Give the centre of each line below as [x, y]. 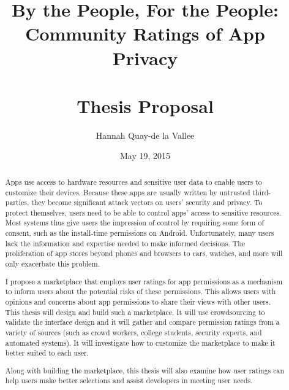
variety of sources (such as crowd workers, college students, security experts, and [133, 332]
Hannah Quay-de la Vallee [145, 135]
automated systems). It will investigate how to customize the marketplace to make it [140, 342]
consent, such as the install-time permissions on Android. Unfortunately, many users [140, 233]
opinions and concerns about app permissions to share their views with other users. [138, 301]
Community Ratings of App [145, 33]
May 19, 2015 [145, 156]
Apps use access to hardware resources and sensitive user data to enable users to [133, 181]
